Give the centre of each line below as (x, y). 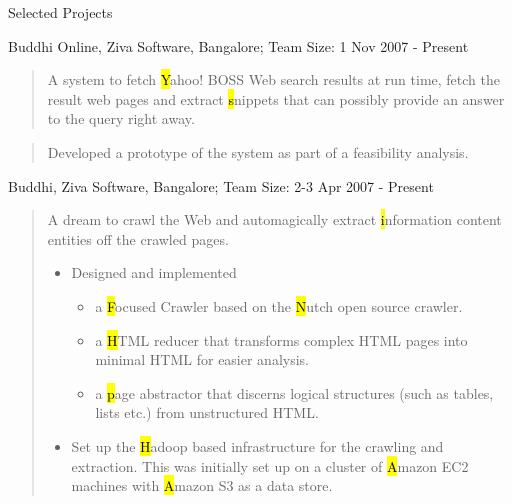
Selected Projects (60, 12)
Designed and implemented (154, 272)
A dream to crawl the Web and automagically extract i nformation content (274, 219)
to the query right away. (121, 118)
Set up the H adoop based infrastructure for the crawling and (257, 445)
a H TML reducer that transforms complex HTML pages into (281, 339)
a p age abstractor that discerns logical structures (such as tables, (294, 392)
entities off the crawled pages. (138, 238)
